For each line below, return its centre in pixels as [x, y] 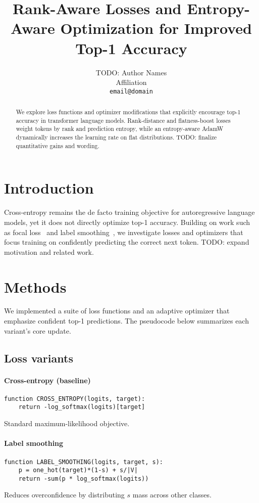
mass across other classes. [172, 495]
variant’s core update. [38, 330]
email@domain [131, 91]
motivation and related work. [49, 252]
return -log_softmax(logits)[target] [82, 407]
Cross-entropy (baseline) [47, 380]
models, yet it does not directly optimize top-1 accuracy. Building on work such [127, 222]
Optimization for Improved [156, 28]
